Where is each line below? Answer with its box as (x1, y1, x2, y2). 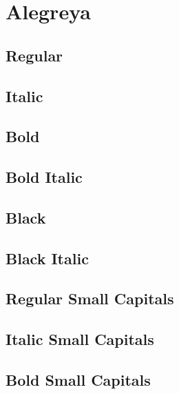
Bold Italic (6, 166, 83, 188)
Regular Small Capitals (6, 288, 174, 309)
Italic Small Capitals (6, 328, 154, 350)
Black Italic (6, 247, 89, 268)
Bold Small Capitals (6, 369, 151, 391)
